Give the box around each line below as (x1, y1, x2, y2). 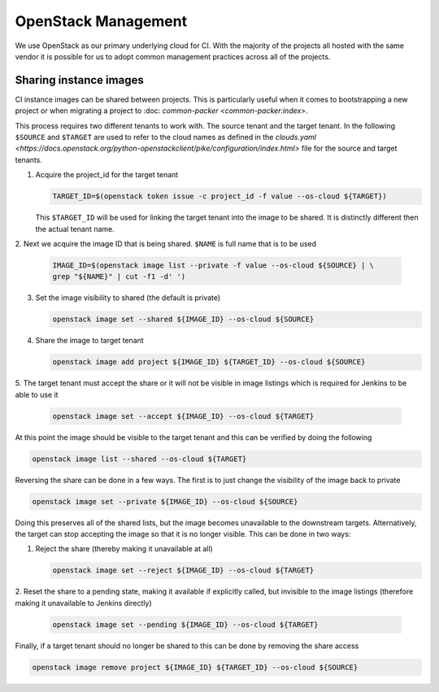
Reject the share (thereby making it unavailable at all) (35, 544, 213, 554)
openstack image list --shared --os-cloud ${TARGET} (32, 454, 247, 464)
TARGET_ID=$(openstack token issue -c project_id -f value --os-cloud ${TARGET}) (52, 192, 388, 201)
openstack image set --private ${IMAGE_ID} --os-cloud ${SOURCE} (32, 497, 298, 506)
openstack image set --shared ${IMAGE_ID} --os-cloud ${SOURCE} (52, 315, 315, 324)
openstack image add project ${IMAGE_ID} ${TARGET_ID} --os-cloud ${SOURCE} (52, 358, 366, 367)
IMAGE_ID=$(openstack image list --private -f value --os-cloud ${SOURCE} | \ (52, 260, 374, 270)
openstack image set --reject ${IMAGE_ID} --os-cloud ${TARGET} (52, 566, 315, 575)
